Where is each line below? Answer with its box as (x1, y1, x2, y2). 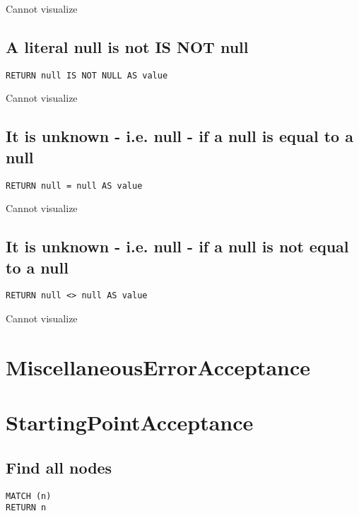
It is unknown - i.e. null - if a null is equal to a (6, 125, 353, 147)
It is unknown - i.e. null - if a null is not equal (6, 235, 349, 257)
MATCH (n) (6, 491, 52, 501)
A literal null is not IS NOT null (6, 35, 249, 57)
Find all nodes (6, 456, 112, 478)
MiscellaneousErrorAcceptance (6, 352, 311, 381)
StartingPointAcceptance (6, 408, 254, 437)
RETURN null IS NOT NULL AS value (6, 70, 168, 81)
